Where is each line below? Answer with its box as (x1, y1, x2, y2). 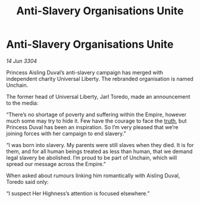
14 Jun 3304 (6, 57, 37, 64)
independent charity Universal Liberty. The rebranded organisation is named (6, 75, 193, 82)
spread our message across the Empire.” (6, 160, 106, 167)
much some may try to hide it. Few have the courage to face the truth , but (6, 117, 187, 124)
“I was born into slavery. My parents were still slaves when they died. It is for (6, 141, 194, 148)
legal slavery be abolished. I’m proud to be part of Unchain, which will (6, 154, 177, 161)
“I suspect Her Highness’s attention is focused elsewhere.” (6, 189, 150, 197)
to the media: (6, 99, 39, 107)
